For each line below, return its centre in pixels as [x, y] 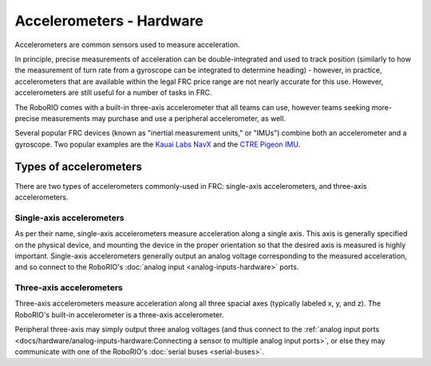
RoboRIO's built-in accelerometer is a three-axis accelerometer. [119, 314]
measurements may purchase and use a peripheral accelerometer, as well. [164, 118]
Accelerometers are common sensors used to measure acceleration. [127, 45]
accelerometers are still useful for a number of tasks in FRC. [113, 92]
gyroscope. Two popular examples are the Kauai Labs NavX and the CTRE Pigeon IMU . [158, 144]
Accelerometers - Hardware [109, 21]
